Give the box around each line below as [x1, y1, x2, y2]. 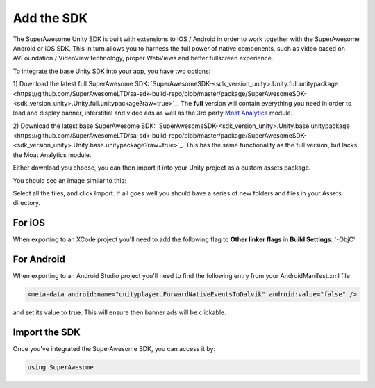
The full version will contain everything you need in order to [181, 99, 352, 107]
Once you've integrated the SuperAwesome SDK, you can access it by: [12, 345, 215, 353]
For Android [12, 254, 65, 266]
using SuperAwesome [27, 364, 94, 371]
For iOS [12, 217, 45, 229]
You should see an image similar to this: [12, 176, 126, 184]
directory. [12, 199, 41, 207]
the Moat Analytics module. [12, 150, 92, 159]
